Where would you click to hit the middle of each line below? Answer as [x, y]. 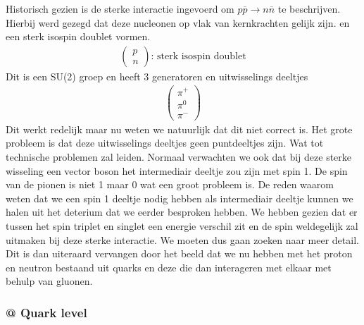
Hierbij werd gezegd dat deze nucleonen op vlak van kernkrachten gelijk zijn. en [178, 22]
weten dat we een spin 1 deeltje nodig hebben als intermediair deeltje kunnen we [180, 198]
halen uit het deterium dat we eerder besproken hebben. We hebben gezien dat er [182, 212]
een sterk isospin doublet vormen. [78, 36]
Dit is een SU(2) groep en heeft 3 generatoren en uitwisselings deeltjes [157, 76]
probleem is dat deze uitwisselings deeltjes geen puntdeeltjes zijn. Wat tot [165, 143]
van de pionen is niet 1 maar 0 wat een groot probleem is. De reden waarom [170, 184]
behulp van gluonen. [49, 281]
